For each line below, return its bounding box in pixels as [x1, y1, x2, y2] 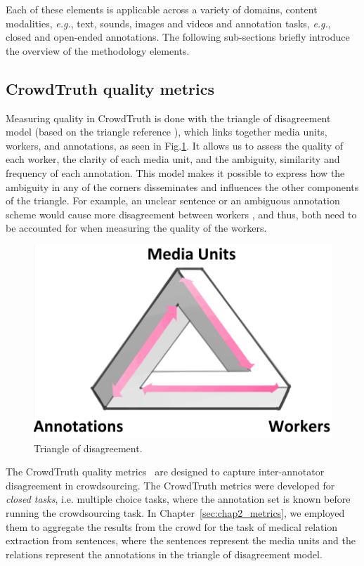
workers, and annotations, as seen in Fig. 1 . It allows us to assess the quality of [6, 138, 344, 152]
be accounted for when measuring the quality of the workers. [6, 221, 267, 235]
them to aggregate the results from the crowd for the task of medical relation [6, 519, 338, 534]
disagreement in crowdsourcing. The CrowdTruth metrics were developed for [6, 478, 335, 492]
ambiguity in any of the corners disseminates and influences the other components [6, 179, 359, 194]
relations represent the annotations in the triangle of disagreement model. [6, 546, 323, 561]
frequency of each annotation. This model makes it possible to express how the [6, 165, 345, 180]
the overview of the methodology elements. [6, 43, 190, 58]
